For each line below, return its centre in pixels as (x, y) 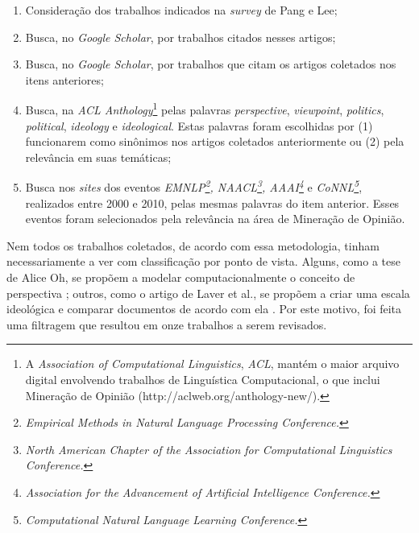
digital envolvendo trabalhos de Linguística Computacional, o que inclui (203, 379)
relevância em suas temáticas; (98, 157)
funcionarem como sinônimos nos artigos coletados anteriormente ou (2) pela (215, 141)
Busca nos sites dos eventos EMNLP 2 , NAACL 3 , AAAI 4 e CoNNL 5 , (194, 186)
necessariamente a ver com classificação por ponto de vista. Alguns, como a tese (204, 261)
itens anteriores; (64, 79)
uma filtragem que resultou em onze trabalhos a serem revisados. (167, 324)
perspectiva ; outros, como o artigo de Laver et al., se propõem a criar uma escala (208, 293)
